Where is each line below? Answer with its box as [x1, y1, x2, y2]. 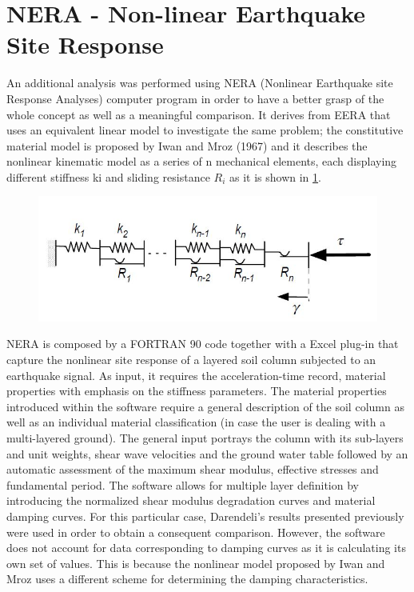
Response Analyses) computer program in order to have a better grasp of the [6, 90, 384, 106]
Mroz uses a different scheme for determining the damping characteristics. [6, 570, 368, 587]
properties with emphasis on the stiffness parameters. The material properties [6, 382, 387, 399]
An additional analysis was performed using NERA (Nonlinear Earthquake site [6, 74, 393, 91]
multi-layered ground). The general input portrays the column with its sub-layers [6, 429, 404, 446]
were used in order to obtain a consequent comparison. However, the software [6, 523, 385, 540]
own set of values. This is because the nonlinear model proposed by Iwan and [6, 554, 385, 571]
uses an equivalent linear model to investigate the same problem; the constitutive [6, 122, 404, 138]
